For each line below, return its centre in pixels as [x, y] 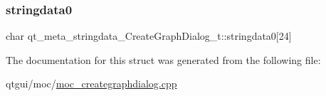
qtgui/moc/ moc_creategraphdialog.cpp [91, 84]
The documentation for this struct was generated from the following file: [163, 59]
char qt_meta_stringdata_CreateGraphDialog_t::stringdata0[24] [149, 36]
